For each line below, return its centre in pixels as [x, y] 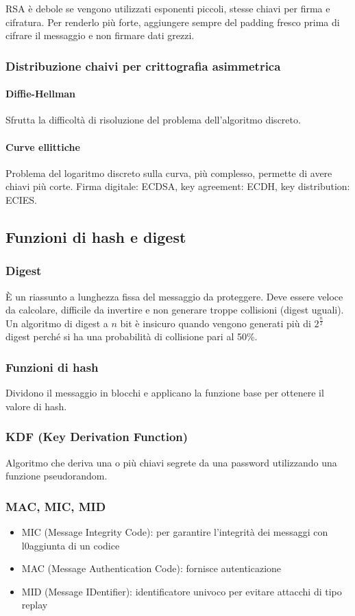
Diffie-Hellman [41, 94]
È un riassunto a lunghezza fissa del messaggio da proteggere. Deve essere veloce [174, 296]
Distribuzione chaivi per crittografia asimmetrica [143, 66]
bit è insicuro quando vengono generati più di [216, 323]
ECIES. [21, 200]
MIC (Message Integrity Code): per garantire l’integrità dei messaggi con [175, 532]
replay [35, 605]
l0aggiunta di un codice [71, 545]
